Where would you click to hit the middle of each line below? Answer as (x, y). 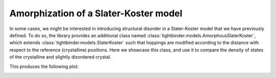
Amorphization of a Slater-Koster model (96, 13)
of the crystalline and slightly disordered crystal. (60, 57)
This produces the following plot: (44, 66)
